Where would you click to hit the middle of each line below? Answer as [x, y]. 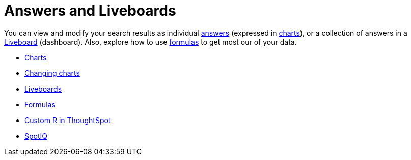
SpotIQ [36, 136]
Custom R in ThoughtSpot [68, 120]
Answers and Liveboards [90, 11]
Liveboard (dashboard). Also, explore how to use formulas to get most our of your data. [150, 42]
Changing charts [52, 73]
